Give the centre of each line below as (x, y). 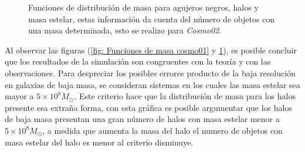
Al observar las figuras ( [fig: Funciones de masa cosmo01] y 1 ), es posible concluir (151, 50)
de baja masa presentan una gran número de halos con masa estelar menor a (142, 119)
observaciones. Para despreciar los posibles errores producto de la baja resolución (150, 72)
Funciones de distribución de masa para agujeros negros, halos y (143, 7)
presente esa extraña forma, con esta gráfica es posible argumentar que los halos (148, 107)
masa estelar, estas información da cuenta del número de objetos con (152, 18)
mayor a (19, 96)
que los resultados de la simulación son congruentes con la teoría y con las (138, 61)
